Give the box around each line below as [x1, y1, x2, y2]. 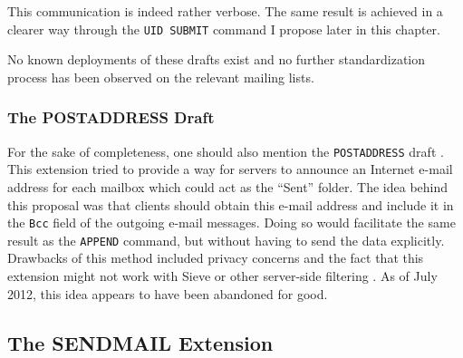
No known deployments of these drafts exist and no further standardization [7, 50, 426, 69]
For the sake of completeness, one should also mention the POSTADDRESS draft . [7, 141, 444, 160]
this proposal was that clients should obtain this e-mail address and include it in [7, 195, 454, 214]
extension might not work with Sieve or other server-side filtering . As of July [7, 266, 438, 285]
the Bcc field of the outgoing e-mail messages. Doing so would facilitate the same [7, 213, 456, 232]
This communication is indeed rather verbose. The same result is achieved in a [7, 2, 443, 20]
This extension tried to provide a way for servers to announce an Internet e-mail [7, 160, 453, 179]
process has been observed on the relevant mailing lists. [7, 67, 314, 86]
